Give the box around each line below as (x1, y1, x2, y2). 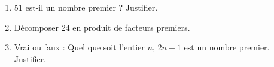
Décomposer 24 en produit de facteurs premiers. (14, 21, 190, 33)
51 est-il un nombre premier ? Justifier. (14, 1, 158, 13)
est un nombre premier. (184, 41, 270, 53)
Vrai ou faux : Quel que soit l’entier (14, 41, 145, 53)
